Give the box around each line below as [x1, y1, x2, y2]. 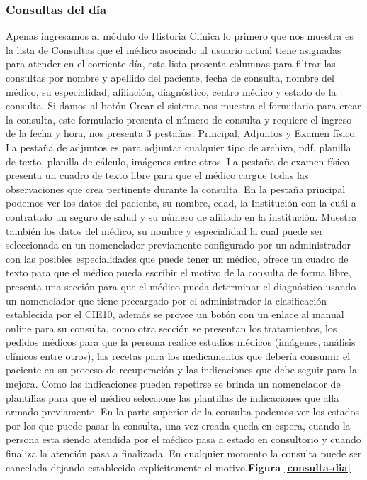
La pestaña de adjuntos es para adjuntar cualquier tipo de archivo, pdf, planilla [6, 139, 351, 154]
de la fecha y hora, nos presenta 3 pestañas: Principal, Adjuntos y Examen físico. [6, 126, 358, 141]
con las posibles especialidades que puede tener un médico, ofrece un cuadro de [6, 251, 349, 266]
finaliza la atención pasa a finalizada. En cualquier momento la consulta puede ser [6, 446, 362, 461]
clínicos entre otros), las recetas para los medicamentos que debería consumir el [6, 348, 351, 363]
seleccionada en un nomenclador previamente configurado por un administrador [6, 237, 351, 252]
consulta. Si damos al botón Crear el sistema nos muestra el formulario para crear [6, 98, 361, 113]
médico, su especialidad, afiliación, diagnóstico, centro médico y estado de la [6, 84, 337, 99]
